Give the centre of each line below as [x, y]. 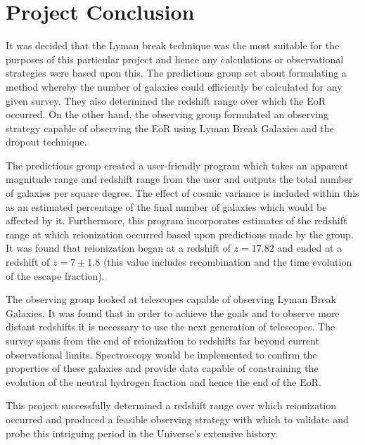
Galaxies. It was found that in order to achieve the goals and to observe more [173, 312]
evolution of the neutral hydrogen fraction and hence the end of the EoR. [164, 381]
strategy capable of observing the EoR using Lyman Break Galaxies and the [170, 128]
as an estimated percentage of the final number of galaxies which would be [166, 206]
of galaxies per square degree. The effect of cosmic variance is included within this [182, 193]
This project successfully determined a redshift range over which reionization [171, 405]
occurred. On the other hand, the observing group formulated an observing [167, 114]
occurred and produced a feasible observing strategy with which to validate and [177, 419]
